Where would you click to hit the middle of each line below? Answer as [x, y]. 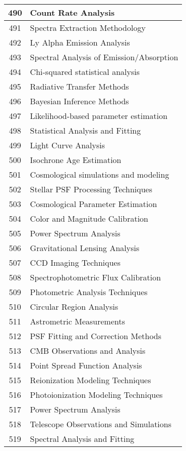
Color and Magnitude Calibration [89, 218]
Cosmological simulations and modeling [100, 174]
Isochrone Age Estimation [76, 160]
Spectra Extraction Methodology [88, 28]
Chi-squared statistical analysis [85, 72]
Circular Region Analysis [74, 306]
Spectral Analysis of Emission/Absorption [104, 57]
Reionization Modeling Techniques [90, 380]
